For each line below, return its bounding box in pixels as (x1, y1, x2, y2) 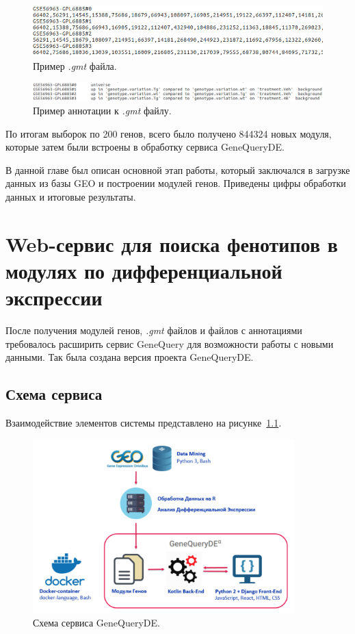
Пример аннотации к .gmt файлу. (33, 103, 172, 118)
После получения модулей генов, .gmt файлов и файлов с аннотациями (5, 323, 302, 338)
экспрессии (5, 283, 103, 312)
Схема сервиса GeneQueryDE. (33, 616, 160, 630)
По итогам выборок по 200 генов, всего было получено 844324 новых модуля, (5, 126, 332, 140)
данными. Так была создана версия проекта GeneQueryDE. (5, 350, 254, 364)
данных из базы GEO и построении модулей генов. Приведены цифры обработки (5, 176, 346, 190)
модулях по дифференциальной (5, 256, 282, 284)
